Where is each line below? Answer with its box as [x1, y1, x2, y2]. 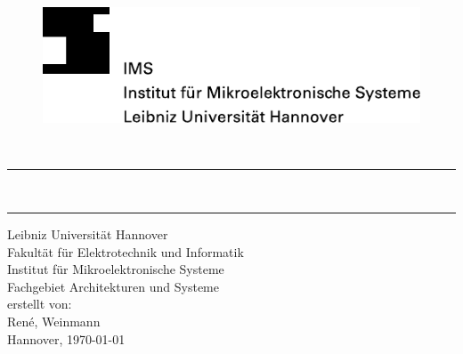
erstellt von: [7, 294, 72, 313]
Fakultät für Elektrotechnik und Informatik [7, 242, 244, 261]
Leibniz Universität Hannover [7, 224, 168, 243]
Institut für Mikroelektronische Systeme [7, 260, 224, 278]
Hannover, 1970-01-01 [7, 329, 126, 348]
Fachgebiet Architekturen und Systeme [7, 277, 219, 295]
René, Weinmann [7, 311, 101, 330]
